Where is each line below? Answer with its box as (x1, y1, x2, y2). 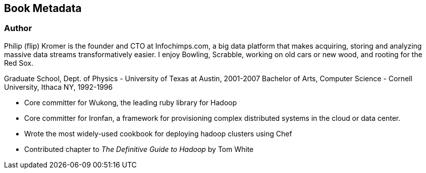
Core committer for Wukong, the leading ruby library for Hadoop (24, 98, 237, 107)
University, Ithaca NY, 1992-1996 (4, 82, 113, 91)
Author (4, 23, 32, 34)
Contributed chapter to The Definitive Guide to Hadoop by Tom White (24, 144, 254, 153)
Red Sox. (4, 58, 34, 67)
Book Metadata (4, 2, 82, 15)
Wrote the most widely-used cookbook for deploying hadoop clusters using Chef (24, 129, 292, 138)
